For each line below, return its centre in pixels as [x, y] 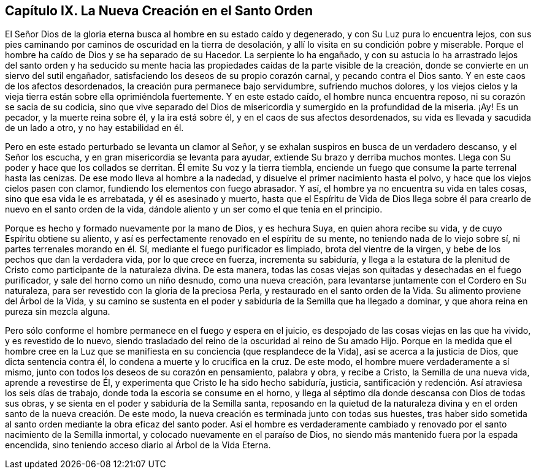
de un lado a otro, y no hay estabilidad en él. [94, 128]
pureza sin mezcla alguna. [58, 312]
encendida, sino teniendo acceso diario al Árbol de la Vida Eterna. [138, 445]
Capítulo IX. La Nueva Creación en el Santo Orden [159, 11]
